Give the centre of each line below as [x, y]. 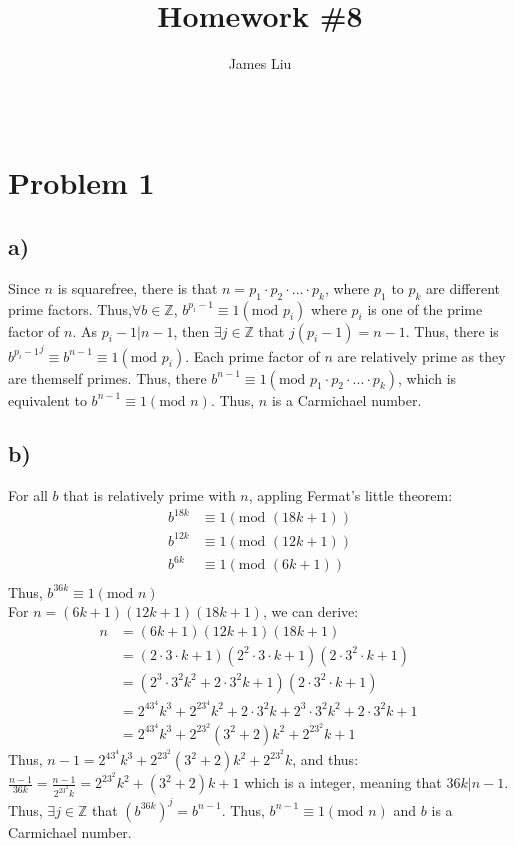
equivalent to [47, 399]
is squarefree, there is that [137, 287]
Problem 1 [81, 182]
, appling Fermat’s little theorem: [350, 495]
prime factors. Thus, [70, 308]
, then [191, 330]
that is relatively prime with [149, 495]
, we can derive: [310, 611]
